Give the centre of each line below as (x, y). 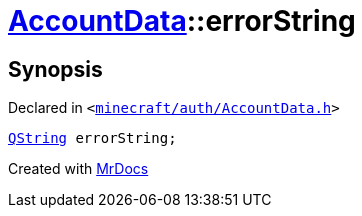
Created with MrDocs (78, 169)
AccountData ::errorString (182, 21)
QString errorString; (92, 138)
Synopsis (55, 69)
